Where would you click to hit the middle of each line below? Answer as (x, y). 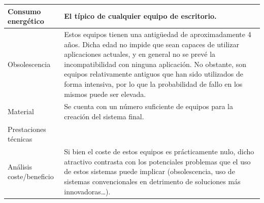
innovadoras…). (87, 191)
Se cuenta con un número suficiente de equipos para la (149, 106)
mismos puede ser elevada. (105, 94)
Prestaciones (27, 129)
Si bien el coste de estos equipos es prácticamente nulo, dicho (159, 151)
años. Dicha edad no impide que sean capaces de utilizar (152, 44)
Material (21, 111)
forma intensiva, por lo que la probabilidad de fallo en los (153, 83)
